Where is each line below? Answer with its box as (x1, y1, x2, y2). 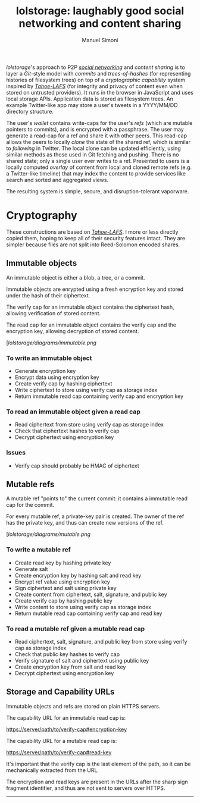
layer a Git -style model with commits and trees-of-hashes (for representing (6, 70, 191, 77)
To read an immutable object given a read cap (6, 407, 141, 416)
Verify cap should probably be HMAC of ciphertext (14, 462, 140, 469)
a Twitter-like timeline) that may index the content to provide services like (6, 170, 186, 177)
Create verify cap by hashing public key (14, 597, 113, 604)
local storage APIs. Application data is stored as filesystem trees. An (6, 95, 174, 102)
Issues (6, 448, 26, 457)
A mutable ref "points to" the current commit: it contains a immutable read (6, 495, 188, 502)
